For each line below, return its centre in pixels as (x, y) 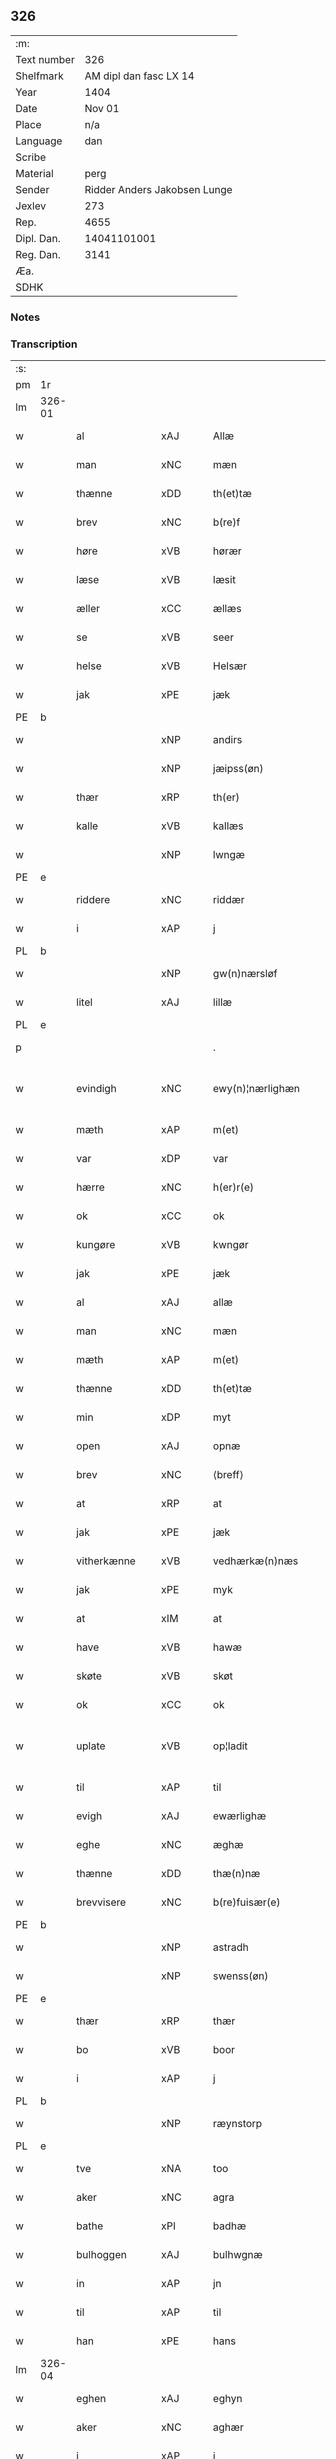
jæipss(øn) (238, 769)
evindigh (96, 1089)
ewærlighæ (240, 1816)
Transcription (44, 344)
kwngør (231, 1245)
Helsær (230, 666)
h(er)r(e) (234, 1187)
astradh (231, 1947)
